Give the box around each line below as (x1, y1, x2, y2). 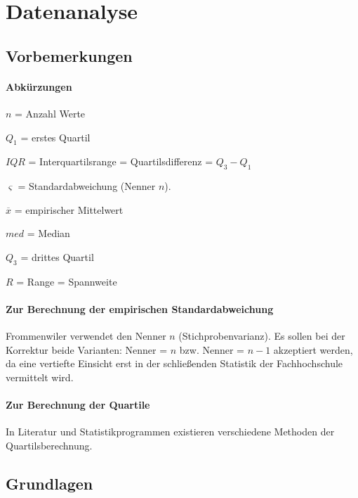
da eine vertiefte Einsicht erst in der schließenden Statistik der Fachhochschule (6, 356, 343, 371)
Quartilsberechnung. (6, 438, 93, 452)
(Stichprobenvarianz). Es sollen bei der (178, 328, 345, 343)
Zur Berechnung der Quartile (6, 397, 150, 412)
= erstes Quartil (20, 129, 91, 144)
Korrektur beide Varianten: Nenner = (6, 342, 168, 357)
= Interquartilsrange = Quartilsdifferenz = (28, 154, 213, 169)
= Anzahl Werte (15, 106, 86, 120)
